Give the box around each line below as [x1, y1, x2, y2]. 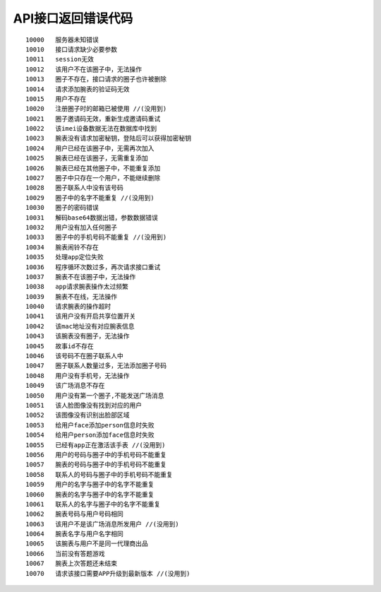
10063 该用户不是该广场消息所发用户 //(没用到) [25, 520, 179, 528]
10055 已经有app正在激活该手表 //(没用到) [25, 441, 166, 449]
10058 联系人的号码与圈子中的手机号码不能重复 [25, 470, 173, 478]
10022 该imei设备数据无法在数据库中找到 [25, 124, 157, 133]
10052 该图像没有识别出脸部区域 [25, 411, 130, 420]
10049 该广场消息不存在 [25, 381, 105, 390]
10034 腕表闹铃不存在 [25, 243, 99, 251]
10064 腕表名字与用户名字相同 [25, 530, 123, 538]
